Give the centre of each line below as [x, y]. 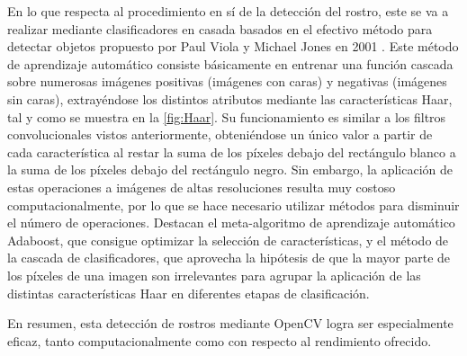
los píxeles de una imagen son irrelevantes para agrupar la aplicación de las [214, 275]
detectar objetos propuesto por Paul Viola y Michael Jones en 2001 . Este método [233, 46]
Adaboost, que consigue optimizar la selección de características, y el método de [228, 240]
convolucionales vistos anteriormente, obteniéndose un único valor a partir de [220, 134]
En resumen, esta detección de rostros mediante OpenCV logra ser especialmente [230, 323]
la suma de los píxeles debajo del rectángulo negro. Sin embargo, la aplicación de [230, 169]
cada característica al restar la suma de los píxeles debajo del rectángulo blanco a [232, 151]
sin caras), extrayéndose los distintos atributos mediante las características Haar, [230, 98]
